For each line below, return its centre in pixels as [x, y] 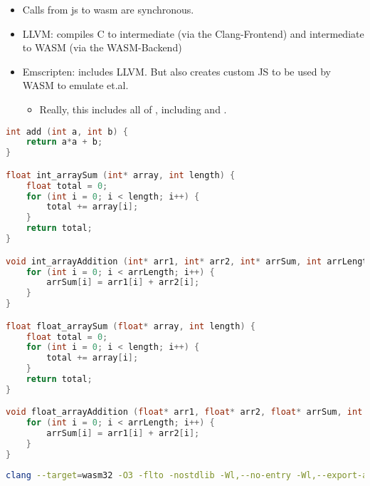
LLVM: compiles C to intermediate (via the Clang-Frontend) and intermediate [193, 33]
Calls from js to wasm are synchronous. [108, 9]
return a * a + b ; [64, 142]
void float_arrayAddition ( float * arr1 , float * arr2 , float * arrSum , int [184, 412]
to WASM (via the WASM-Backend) [102, 47]
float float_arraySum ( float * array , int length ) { [131, 326]
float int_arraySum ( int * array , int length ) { [121, 175]
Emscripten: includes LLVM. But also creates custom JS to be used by [176, 71]
